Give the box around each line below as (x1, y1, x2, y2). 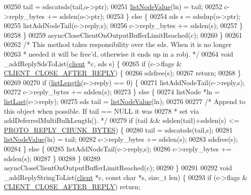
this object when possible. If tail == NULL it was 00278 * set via (4, 105, 199, 116)
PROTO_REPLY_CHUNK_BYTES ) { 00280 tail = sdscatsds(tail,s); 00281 (4, 124, 233, 135)
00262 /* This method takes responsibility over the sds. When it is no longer (4, 39, 232, 49)
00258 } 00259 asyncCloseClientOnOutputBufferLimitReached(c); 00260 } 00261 (4, 30, 242, 40)
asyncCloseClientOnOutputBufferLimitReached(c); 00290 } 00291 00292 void (4, 163, 232, 173)
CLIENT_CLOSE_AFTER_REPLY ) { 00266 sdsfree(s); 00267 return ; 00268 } (4, 68, 241, 78)
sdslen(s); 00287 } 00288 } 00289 (4, 153, 101, 163)
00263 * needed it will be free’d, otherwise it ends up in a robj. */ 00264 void (4, 48, 233, 59)
